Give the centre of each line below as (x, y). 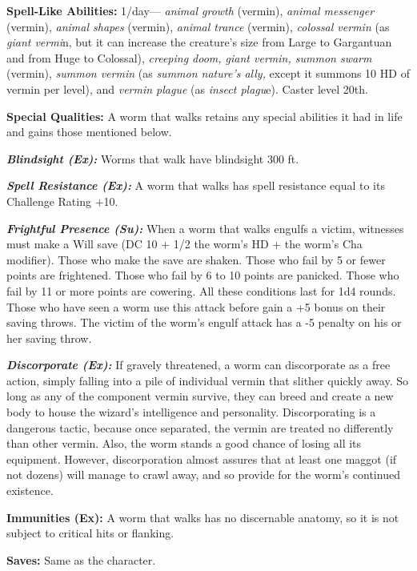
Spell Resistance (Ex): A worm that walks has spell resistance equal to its (196, 185)
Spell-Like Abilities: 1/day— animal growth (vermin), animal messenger (190, 10)
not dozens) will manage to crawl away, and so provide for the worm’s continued (203, 474)
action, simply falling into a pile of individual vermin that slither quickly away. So (207, 380)
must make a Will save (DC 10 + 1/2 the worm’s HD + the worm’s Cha (184, 244)
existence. (30, 491)
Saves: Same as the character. (81, 559)
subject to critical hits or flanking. (90, 533)
